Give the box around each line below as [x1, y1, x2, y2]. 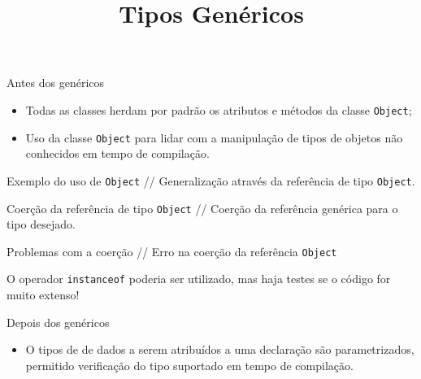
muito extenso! [7, 286, 80, 303]
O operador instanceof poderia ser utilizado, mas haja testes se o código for [7, 270, 391, 287]
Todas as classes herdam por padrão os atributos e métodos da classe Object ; [25, 101, 412, 118]
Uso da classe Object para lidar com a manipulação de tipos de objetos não [25, 129, 403, 146]
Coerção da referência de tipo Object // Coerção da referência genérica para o [7, 199, 398, 216]
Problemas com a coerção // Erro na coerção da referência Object [7, 242, 337, 259]
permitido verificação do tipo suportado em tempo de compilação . [25, 356, 354, 373]
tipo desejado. [7, 216, 76, 233]
